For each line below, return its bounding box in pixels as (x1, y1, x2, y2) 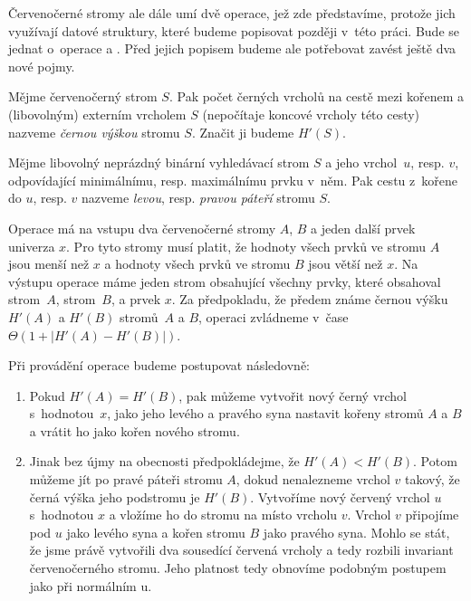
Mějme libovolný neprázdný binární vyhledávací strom (8, 153, 310, 172)
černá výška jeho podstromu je (29, 487, 200, 506)
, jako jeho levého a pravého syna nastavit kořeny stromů (107, 404, 424, 423)
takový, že (404, 470, 460, 489)
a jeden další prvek (311, 218, 416, 237)
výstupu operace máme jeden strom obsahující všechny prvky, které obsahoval (8, 272, 441, 291)
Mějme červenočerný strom (8, 87, 158, 106)
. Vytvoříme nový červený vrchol (250, 487, 430, 506)
